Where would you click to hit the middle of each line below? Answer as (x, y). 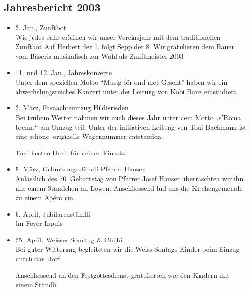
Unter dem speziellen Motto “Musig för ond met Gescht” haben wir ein (121, 82)
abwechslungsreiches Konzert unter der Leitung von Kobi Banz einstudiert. (127, 91)
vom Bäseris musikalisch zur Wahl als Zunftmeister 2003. (100, 56)
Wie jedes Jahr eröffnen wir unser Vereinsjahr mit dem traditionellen (118, 37)
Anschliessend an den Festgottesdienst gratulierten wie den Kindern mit (122, 275)
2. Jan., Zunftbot (41, 27)
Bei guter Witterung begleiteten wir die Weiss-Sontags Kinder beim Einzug (127, 249)
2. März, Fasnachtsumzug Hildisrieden (72, 108)
